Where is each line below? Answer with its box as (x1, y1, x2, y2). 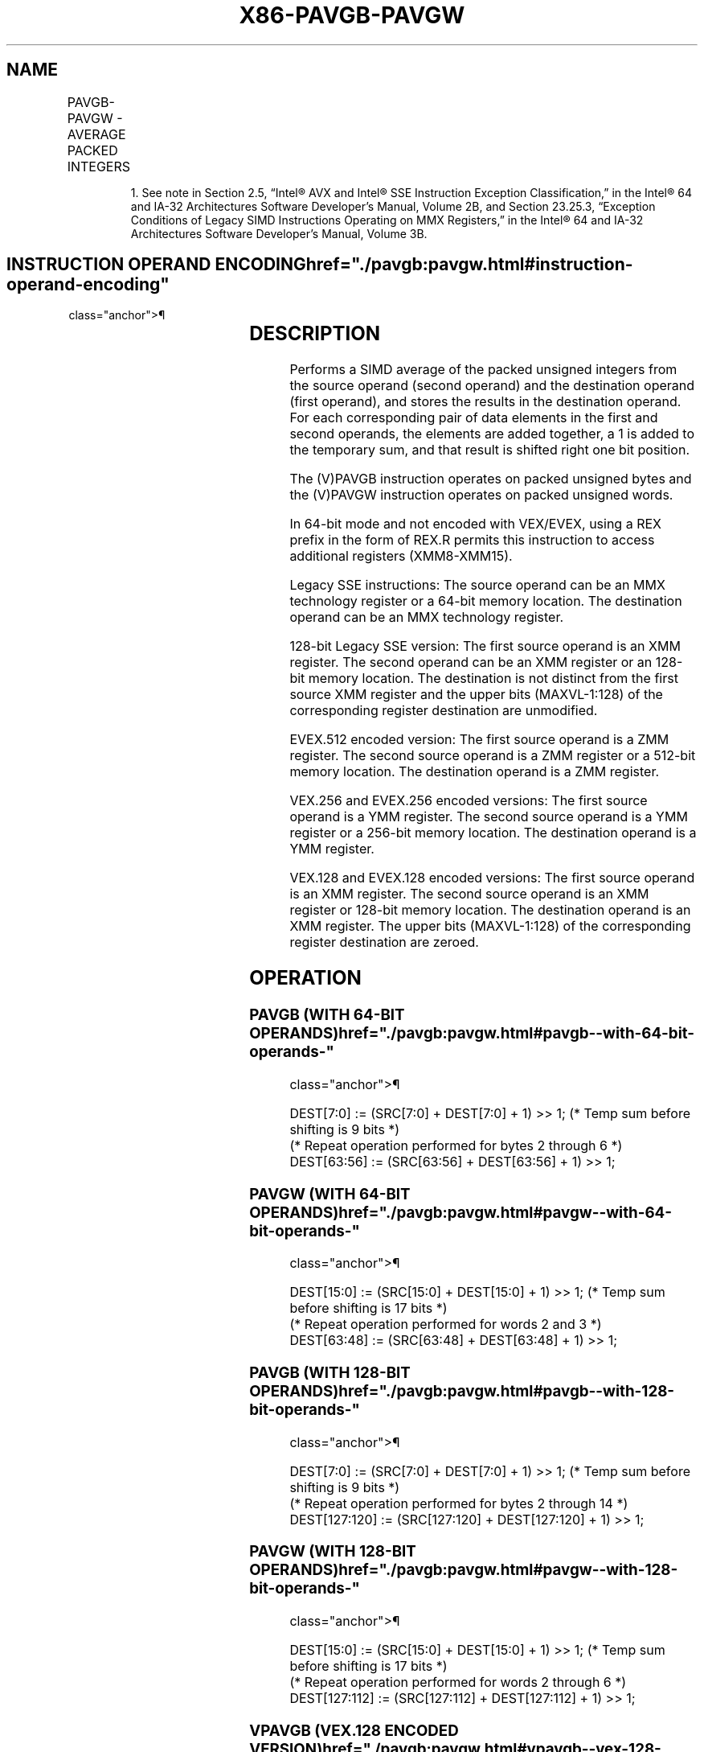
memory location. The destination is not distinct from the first (308, 670, 678, 687)
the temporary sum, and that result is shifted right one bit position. (289, 442, 690, 459)
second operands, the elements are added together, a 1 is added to (289, 426, 694, 442)
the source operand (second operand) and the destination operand (289, 377, 695, 394)
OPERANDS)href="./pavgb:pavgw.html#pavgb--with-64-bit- (249, 1024, 695, 1043)
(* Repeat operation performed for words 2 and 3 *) (289, 1316, 602, 1333)
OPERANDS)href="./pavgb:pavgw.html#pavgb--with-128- (249, 1382, 675, 1401)
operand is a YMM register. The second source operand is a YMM (289, 808, 688, 825)
